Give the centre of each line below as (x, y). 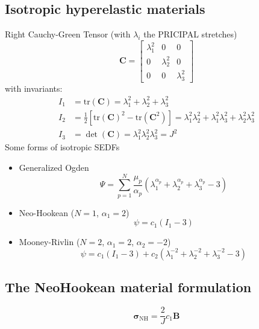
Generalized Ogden (54, 168)
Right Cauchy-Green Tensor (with (68, 34)
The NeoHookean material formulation (128, 287)
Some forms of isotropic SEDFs (62, 147)
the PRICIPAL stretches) (190, 34)
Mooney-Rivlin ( (49, 242)
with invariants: (34, 88)
